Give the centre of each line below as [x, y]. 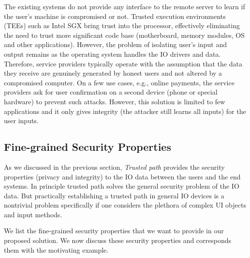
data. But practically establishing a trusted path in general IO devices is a [114, 195]
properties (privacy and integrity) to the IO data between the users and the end [122, 176]
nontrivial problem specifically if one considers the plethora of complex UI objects [125, 205]
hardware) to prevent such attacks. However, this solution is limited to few [115, 101]
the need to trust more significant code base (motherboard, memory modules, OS [124, 35]
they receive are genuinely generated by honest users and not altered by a [113, 73]
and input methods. [33, 214]
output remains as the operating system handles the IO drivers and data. [112, 54]
